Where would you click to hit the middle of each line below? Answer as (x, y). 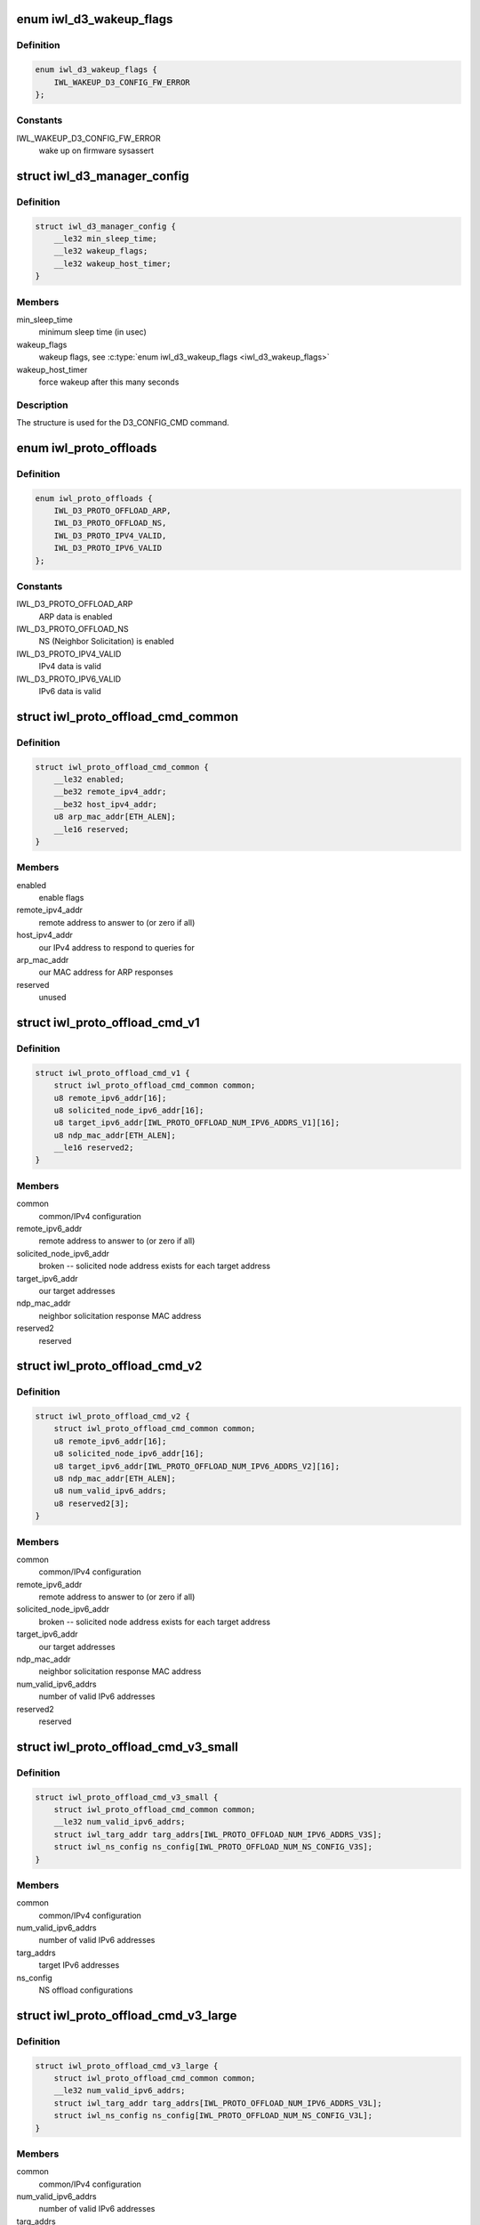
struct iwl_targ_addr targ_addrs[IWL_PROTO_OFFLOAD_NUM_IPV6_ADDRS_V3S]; (218, 1834)
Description (42, 405)
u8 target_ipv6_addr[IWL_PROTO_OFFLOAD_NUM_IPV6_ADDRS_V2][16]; (197, 1466)
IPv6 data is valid (70, 692)
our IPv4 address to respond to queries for (116, 947)
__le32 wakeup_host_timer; (113, 263)
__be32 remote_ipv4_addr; (110, 792)
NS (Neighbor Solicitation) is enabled (107, 642)
